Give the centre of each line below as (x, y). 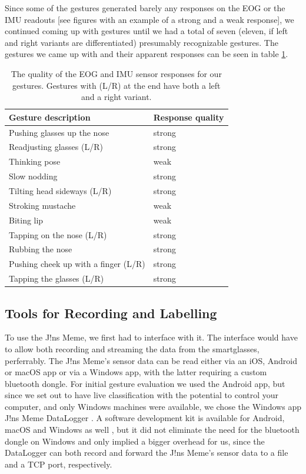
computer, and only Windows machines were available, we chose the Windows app (153, 406)
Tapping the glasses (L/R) (56, 278)
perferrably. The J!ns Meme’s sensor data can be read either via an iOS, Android (151, 360)
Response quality (189, 117)
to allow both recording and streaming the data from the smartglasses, (132, 348)
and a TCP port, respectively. (59, 464)
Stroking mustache (42, 205)
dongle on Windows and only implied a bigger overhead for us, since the (135, 441)
